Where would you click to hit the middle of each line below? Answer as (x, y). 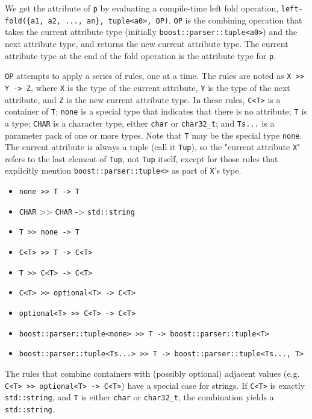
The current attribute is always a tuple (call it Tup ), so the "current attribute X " (153, 147)
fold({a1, (24, 21)
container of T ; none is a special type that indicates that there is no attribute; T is (156, 111)
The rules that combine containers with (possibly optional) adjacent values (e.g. (152, 373)
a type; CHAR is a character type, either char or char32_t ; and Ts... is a (140, 123)
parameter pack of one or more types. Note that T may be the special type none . (154, 135)
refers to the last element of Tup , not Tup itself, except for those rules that (142, 158)
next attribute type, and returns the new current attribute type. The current (147, 43)
